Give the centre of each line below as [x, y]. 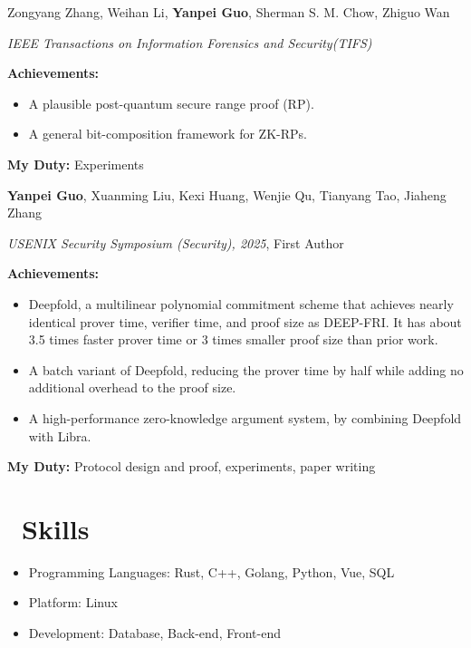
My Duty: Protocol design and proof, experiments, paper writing [192, 466]
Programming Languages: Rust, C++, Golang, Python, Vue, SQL [211, 571]
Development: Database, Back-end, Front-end [154, 633]
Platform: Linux [73, 602]
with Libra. [60, 435]
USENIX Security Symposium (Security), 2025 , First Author [176, 242]
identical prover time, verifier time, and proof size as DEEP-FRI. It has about [245, 321]
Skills [56, 528]
